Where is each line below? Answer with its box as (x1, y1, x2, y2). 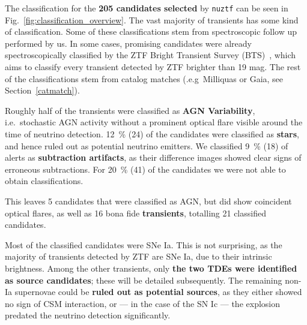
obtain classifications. (5, 174, 84, 187)
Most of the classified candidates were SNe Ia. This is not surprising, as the (5, 238, 282, 251)
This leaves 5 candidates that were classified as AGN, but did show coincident (5, 194, 292, 207)
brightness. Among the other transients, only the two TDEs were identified (5, 261, 297, 274)
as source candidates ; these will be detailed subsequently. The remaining (5, 273, 282, 286)
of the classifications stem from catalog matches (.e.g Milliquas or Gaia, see (5, 72, 284, 85)
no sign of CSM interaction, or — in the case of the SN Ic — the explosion (5, 297, 281, 309)
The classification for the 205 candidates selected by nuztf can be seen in (5, 2, 288, 14)
